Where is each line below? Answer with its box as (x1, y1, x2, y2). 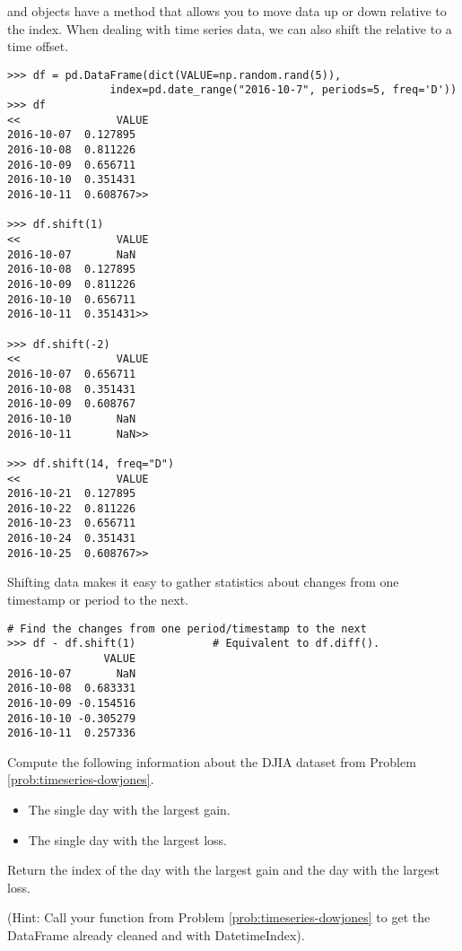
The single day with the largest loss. (28, 830, 228, 849)
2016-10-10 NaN (7, 412, 136, 425)
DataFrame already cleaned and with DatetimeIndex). (7, 926, 305, 945)
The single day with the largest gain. (28, 800, 231, 819)
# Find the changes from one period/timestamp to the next (7, 622, 367, 635)
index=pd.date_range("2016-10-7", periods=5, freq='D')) (109, 83, 458, 97)
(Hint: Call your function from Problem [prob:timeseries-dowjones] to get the (7, 908, 431, 927)
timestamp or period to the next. (7, 590, 188, 609)
